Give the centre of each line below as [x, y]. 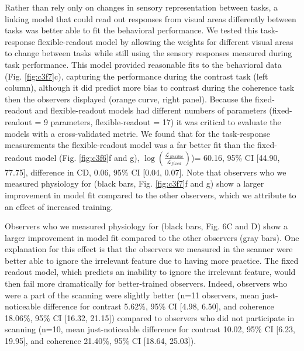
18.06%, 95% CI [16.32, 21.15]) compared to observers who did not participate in [150, 317]
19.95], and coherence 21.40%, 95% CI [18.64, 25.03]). [101, 341]
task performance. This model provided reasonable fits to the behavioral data [143, 64]
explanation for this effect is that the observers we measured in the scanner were [149, 249]
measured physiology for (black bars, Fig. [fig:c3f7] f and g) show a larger [134, 183]
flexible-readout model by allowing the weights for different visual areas [165, 41]
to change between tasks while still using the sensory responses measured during [148, 53]
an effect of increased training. [59, 206]
